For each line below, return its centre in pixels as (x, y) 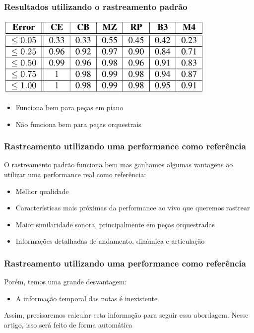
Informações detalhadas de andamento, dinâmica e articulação (110, 241)
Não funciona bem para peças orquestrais (78, 124)
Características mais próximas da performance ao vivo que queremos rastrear (133, 208)
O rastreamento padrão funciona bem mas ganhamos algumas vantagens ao (119, 165)
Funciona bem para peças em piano (69, 107)
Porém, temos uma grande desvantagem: (65, 282)
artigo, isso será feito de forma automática (68, 325)
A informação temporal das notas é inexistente (87, 298)
